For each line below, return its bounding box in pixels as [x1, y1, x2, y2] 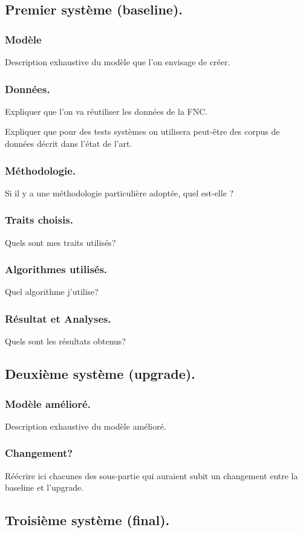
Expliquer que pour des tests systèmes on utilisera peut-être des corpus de [5, 125, 280, 138]
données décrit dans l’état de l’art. [5, 137, 132, 149]
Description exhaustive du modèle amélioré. [5, 419, 166, 432]
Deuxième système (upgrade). [5, 364, 195, 383]
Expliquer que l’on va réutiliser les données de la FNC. [5, 105, 208, 117]
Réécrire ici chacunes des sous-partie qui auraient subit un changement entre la [5, 469, 298, 482]
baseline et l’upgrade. [5, 481, 84, 494]
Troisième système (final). [5, 511, 170, 529]
